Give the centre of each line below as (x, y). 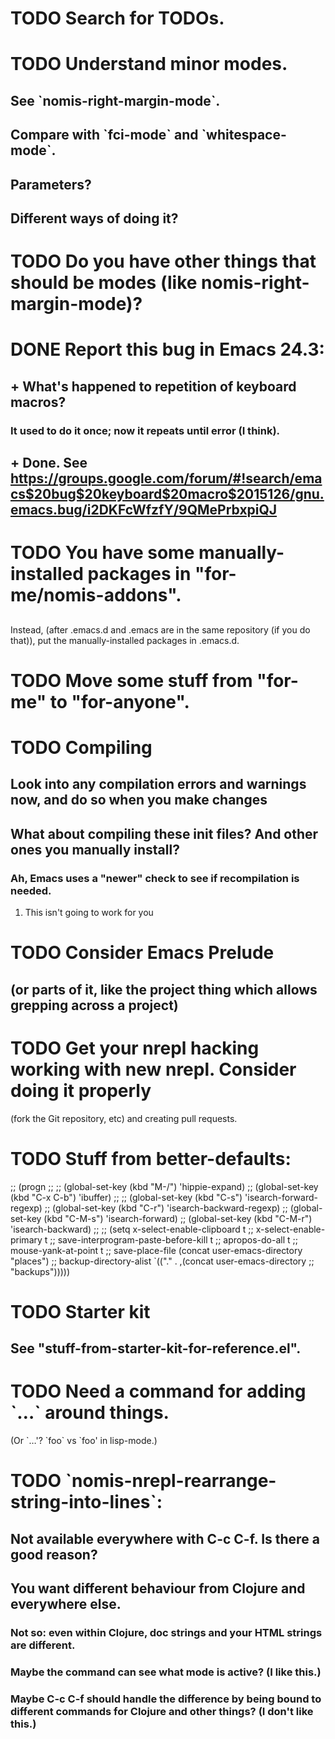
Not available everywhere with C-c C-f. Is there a (165, 1538)
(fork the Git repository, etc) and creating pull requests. (124, 1118)
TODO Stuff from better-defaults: (151, 1158)
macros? (38, 402)
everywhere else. (66, 1603)
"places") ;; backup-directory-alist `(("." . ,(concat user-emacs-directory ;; (162, 1261)
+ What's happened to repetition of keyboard (153, 386)
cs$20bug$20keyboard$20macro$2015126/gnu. (167, 494)
